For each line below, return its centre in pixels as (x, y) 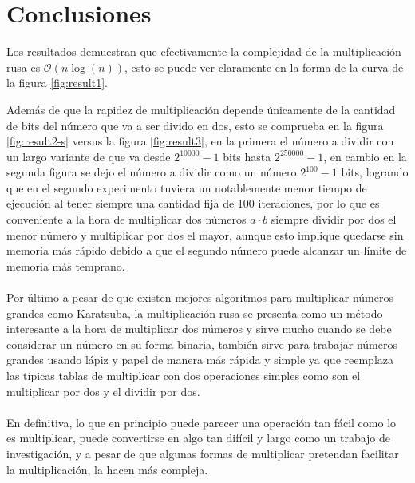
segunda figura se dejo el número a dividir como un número (152, 172)
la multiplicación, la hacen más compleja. (107, 469)
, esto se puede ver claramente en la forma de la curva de (264, 67)
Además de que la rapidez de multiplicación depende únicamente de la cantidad (201, 109)
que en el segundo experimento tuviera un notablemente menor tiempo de (187, 187)
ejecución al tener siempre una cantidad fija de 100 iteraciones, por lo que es (193, 203)
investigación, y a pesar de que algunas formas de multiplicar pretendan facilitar (203, 453)
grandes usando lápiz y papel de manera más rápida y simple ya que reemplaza (200, 360)
